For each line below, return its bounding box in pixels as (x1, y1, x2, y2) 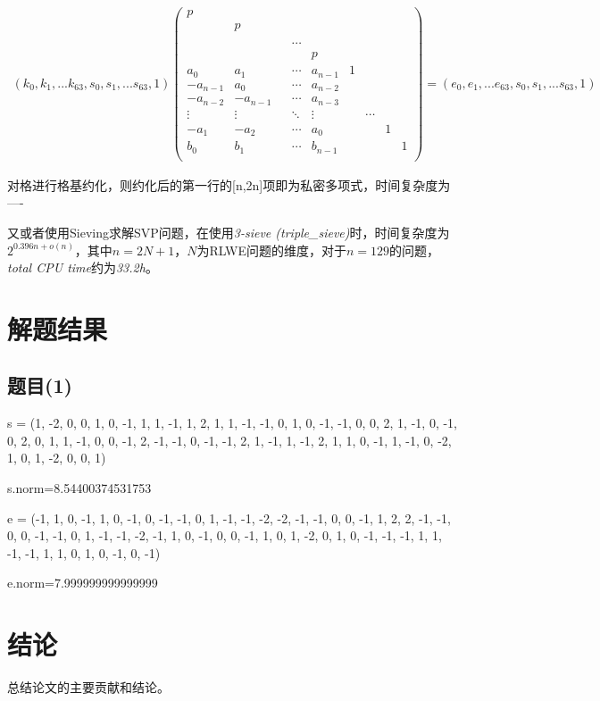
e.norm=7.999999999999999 (7, 573, 158, 592)
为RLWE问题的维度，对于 (196, 240, 346, 259)
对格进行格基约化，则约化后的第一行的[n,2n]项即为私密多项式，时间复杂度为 (7, 175, 451, 194)
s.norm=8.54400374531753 (7, 479, 152, 497)
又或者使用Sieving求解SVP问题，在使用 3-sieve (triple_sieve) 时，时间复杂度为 (7, 222, 450, 241)
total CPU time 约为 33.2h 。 (7, 258, 158, 277)
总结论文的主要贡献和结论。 (7, 678, 170, 697)
